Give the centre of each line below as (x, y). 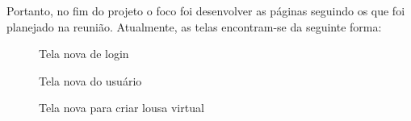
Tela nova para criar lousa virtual (122, 108)
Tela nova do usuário (90, 80)
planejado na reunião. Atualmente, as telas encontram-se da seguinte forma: (194, 26)
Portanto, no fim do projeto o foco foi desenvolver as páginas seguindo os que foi (206, 10)
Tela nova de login (84, 54)
